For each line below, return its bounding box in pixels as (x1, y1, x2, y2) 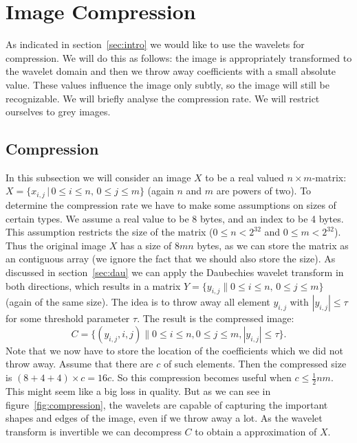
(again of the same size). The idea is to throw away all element (6, 295, 270, 309)
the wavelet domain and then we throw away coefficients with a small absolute (6, 64, 336, 78)
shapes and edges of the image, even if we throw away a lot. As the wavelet (6, 411, 323, 425)
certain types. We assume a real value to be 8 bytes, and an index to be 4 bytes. (6, 211, 344, 225)
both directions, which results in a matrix (6, 278, 181, 293)
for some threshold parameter (6, 311, 130, 326)
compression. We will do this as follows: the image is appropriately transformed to (6, 50, 352, 65)
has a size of (120, 238, 172, 252)
